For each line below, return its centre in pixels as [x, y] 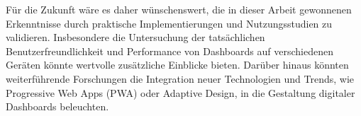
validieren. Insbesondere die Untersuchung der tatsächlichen [135, 37]
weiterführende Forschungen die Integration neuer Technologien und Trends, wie [180, 78]
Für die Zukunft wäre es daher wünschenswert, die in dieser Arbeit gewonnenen [179, 9]
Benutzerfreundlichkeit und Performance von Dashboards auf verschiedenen [170, 51]
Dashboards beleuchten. [57, 106]
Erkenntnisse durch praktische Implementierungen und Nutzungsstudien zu [169, 23]
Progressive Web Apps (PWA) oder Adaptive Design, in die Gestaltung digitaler [180, 92]
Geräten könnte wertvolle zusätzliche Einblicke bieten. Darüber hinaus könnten [177, 65]
